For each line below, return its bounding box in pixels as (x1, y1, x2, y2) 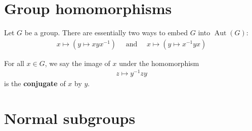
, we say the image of (45, 57, 110, 68)
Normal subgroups (4, 108, 136, 128)
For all (4, 57, 24, 68)
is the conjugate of (4, 78, 66, 89)
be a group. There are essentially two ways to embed (24, 27, 188, 38)
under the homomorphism (119, 57, 199, 68)
